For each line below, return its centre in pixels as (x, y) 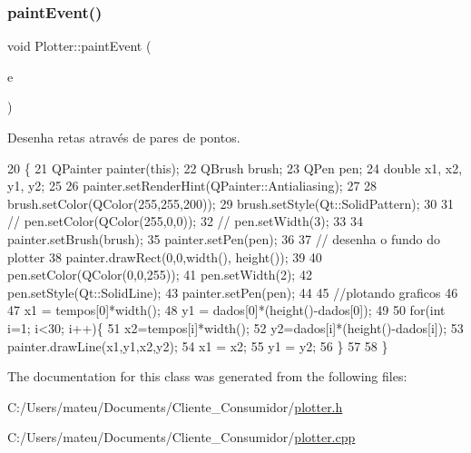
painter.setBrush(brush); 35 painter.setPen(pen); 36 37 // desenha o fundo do (224, 238)
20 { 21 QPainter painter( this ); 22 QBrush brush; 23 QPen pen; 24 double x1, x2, (235, 167)
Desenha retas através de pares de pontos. (124, 137)
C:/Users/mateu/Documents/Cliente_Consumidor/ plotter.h (175, 406)
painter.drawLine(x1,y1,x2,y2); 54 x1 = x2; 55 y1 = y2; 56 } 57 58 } (198, 345)
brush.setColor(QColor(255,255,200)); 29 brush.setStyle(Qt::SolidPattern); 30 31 (231, 203)
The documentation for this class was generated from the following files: (207, 376)
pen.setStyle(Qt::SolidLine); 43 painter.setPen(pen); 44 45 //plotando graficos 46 (233, 292)
